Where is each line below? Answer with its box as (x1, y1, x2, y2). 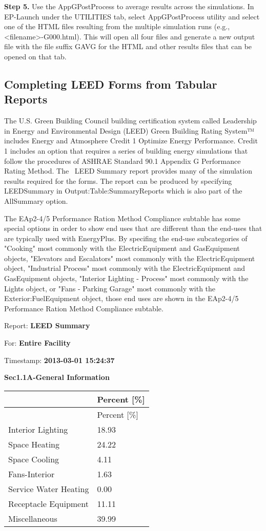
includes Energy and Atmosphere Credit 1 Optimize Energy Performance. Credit (4, 135, 258, 146)
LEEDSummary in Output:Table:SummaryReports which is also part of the (4, 185, 242, 196)
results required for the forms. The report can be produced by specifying (4, 175, 232, 186)
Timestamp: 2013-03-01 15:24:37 (4, 354, 115, 365)
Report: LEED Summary (4, 320, 90, 331)
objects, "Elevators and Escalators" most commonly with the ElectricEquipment (4, 252, 255, 263)
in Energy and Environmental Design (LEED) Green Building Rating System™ (4, 125, 255, 136)
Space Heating (8, 438, 60, 450)
